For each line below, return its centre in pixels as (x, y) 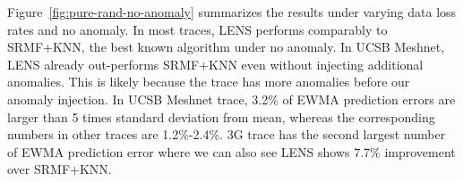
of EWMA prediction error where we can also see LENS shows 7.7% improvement (231, 151)
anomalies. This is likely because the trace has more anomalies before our (209, 82)
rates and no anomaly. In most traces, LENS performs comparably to (197, 29)
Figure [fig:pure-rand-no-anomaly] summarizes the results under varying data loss (232, 12)
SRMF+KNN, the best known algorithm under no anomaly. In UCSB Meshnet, (226, 47)
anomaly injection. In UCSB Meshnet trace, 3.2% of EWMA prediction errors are (231, 99)
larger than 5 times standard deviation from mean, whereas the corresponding (221, 116)
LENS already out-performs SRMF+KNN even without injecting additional (215, 64)
